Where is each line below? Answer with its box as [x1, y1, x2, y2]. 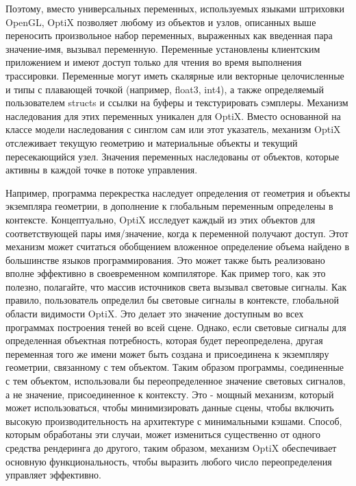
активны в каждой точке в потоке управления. [5, 162, 198, 177]
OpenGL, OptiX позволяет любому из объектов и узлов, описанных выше [5, 14, 316, 29]
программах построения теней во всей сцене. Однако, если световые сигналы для [5, 319, 346, 334]
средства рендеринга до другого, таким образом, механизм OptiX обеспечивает [5, 441, 337, 454]
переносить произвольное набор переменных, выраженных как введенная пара [5, 28, 333, 42]
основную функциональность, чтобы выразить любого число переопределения [5, 454, 332, 468]
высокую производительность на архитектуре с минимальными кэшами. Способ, [5, 413, 342, 428]
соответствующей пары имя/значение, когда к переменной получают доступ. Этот [5, 226, 348, 240]
